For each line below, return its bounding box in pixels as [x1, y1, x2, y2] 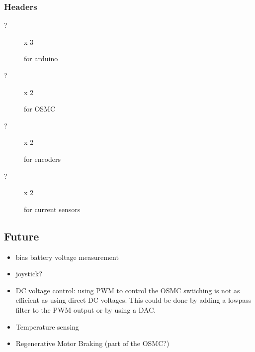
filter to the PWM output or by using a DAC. [15, 304, 156, 315]
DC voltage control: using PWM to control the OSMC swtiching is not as [15, 285, 240, 295]
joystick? [15, 268, 42, 279]
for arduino [24, 53, 58, 64]
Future [4, 228, 39, 243]
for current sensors [24, 204, 81, 214]
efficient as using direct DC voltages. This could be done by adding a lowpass [15, 295, 252, 305]
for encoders [24, 153, 61, 164]
